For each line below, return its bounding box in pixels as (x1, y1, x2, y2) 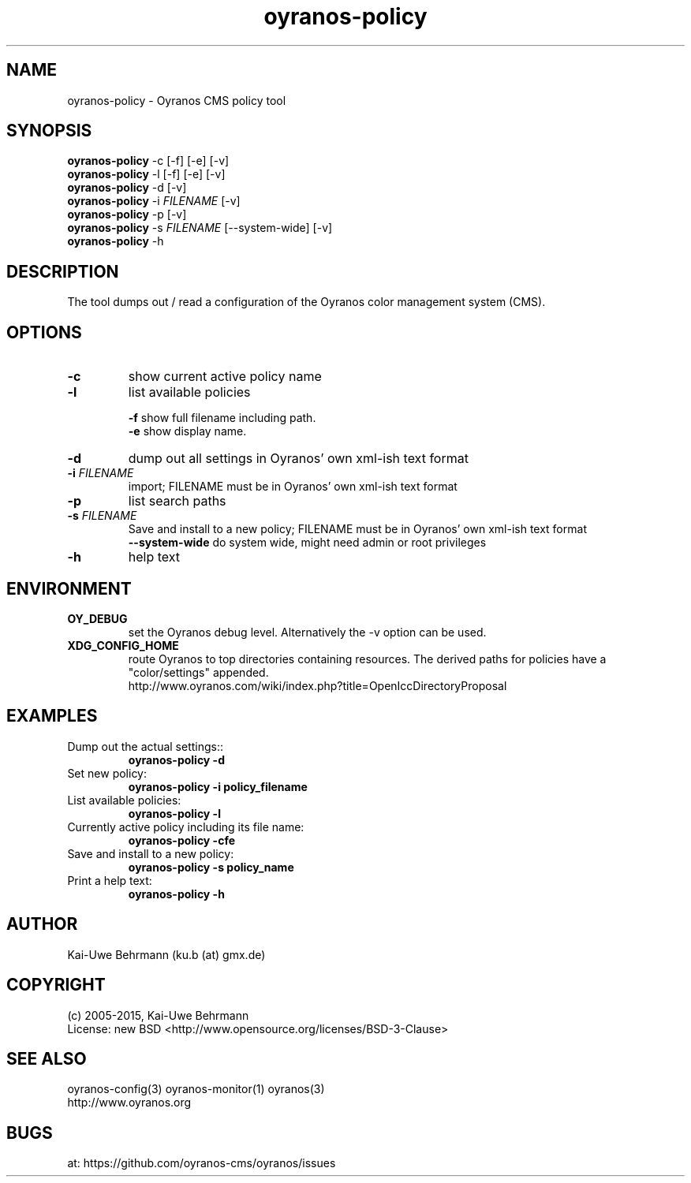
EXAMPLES (6, 706, 98, 726)
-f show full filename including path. (128, 411, 316, 425)
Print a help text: (67, 873, 152, 887)
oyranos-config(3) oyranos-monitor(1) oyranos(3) (67, 1082, 325, 1096)
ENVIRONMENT (6, 578, 132, 599)
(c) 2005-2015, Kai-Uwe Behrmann (67, 1008, 249, 1022)
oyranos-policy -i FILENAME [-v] (67, 194, 241, 208)
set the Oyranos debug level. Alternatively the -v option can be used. (128, 625, 487, 639)
